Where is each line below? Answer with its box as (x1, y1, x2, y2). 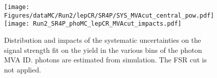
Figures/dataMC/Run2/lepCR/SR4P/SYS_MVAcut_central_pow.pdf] (4, 12, 214, 19)
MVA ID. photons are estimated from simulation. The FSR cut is (4, 54, 207, 65)
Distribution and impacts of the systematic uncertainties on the (4, 34, 201, 45)
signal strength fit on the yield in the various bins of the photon (4, 44, 202, 55)
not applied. (4, 64, 41, 74)
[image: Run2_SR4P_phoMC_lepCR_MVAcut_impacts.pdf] (4, 20, 182, 28)
